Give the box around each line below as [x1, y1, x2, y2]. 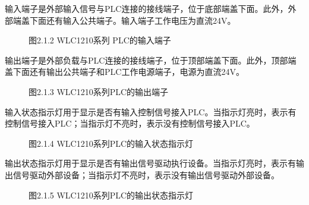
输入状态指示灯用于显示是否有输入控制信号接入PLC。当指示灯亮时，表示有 [5, 105, 297, 118]
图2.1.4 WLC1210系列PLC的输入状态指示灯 [29, 137, 194, 149]
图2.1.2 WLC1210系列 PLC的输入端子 [29, 34, 171, 46]
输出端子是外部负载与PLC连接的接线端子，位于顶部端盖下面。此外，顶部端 [5, 53, 297, 66]
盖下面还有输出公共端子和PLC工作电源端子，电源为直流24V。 [5, 65, 244, 78]
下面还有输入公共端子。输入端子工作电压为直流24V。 [29, 14, 236, 26]
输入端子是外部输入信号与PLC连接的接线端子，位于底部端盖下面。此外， [5, 2, 288, 14]
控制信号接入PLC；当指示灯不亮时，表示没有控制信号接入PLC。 [5, 117, 255, 130]
